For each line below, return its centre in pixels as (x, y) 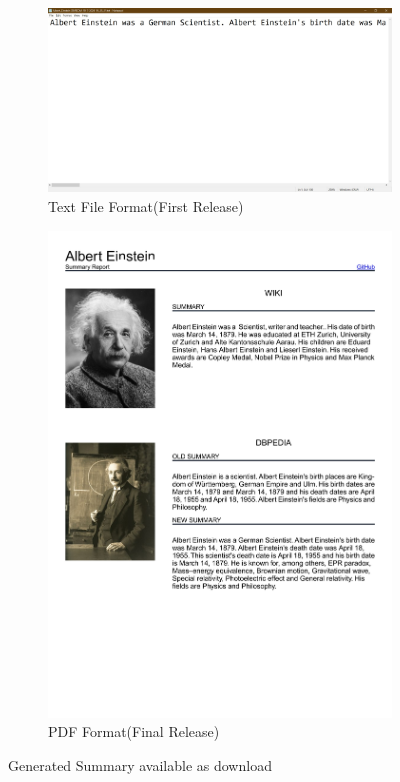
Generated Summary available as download (140, 765)
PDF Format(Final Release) (134, 731)
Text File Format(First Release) (146, 206)
